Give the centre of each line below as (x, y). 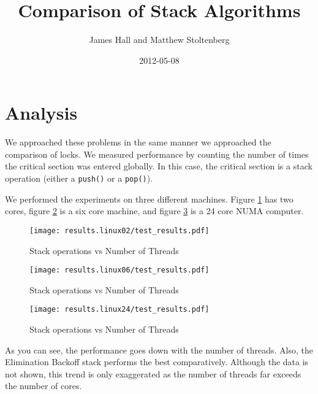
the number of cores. (44, 386)
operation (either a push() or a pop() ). (79, 178)
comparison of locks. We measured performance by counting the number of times (157, 154)
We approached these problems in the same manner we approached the (138, 142)
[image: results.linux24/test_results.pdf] (119, 310)
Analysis (41, 113)
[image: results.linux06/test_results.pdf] (119, 270)
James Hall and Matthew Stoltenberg (159, 40)
